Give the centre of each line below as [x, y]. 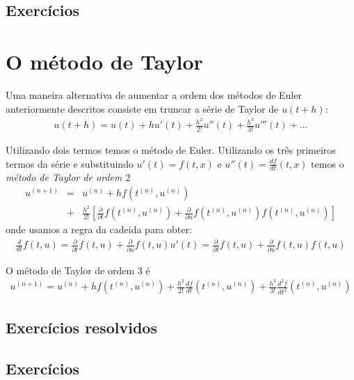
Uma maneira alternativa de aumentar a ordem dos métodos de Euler [154, 94]
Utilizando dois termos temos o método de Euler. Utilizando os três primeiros [171, 150]
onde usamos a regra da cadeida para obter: [99, 229]
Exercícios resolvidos [81, 327]
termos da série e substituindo [70, 163]
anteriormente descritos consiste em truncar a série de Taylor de [142, 108]
